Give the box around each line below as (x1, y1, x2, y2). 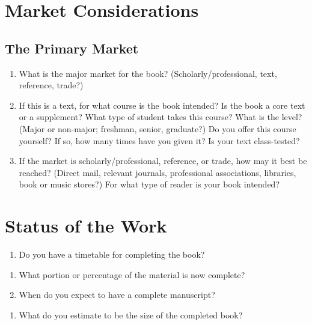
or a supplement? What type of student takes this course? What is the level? (19, 111, 302, 123)
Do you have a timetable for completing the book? (19, 248, 205, 261)
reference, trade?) (19, 79, 84, 91)
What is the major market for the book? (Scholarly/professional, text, (19, 67, 277, 79)
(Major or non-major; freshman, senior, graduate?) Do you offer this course (19, 122, 296, 135)
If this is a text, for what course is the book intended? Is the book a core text (19, 99, 305, 111)
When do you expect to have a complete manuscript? (19, 288, 215, 301)
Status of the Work (5, 213, 167, 238)
